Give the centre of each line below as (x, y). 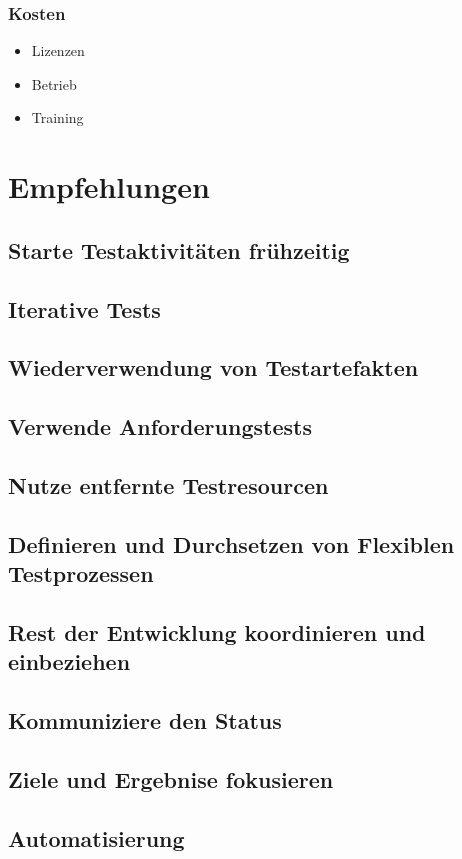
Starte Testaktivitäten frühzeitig (179, 249)
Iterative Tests (84, 308)
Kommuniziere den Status (145, 720)
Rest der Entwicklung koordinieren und (217, 631)
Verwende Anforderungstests (160, 426)
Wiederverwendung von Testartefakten (213, 367)
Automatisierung (96, 837)
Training (57, 117)
